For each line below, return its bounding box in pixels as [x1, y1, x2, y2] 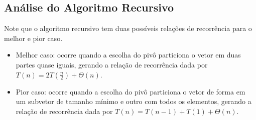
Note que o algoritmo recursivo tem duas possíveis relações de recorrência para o [4, 23, 252, 33]
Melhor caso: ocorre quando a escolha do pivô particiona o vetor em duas [16, 49, 241, 60]
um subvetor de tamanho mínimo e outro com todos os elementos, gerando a [16, 96, 251, 106]
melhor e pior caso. [4, 32, 63, 43]
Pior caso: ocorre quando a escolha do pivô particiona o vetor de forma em [16, 86, 245, 96]
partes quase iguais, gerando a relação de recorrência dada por [16, 59, 208, 69]
